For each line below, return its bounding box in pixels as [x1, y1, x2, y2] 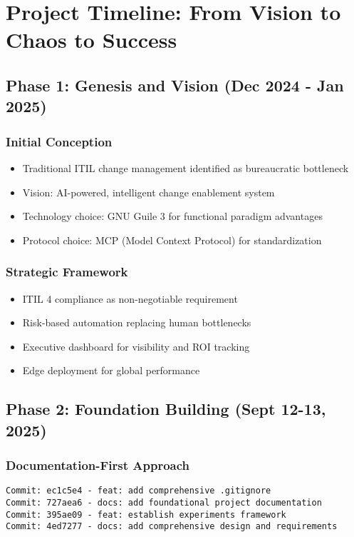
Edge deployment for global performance [22, 363, 200, 378]
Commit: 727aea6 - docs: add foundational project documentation [6, 497, 322, 508]
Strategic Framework [6, 263, 128, 281]
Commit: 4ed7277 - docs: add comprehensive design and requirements [6, 521, 338, 532]
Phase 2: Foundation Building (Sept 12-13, [6, 398, 326, 420]
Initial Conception [6, 132, 113, 150]
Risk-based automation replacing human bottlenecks [22, 315, 251, 330]
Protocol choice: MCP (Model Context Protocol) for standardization [22, 232, 322, 247]
